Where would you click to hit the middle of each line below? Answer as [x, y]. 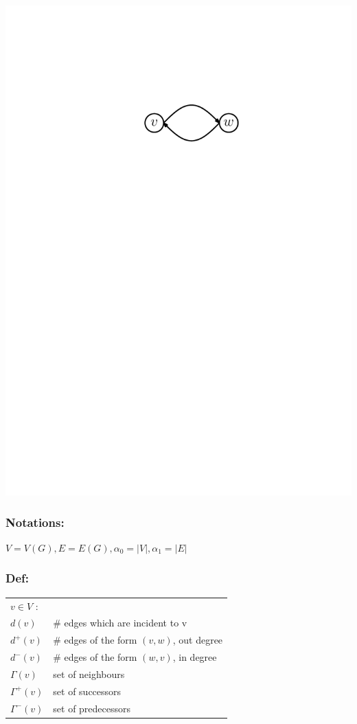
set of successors [87, 691]
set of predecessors [92, 708]
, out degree [198, 640]
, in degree [195, 657]
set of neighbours [89, 674]
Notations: [35, 522]
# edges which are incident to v [120, 623]
